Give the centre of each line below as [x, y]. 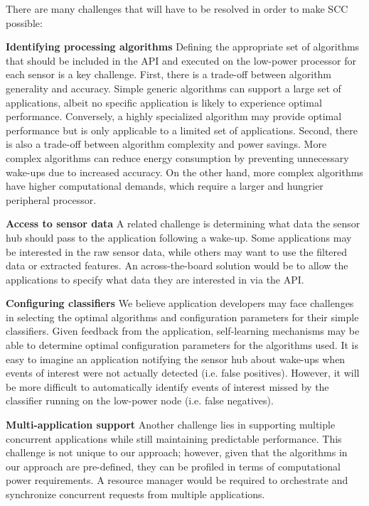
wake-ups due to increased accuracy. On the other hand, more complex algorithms [184, 172]
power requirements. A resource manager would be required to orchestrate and [177, 480]
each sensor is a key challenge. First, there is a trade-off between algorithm [169, 74]
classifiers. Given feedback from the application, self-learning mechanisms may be [183, 331]
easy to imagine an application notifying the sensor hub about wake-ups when [176, 359]
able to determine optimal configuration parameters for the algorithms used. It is [182, 345]
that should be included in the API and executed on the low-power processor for [181, 60]
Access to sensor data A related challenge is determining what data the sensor [183, 224]
